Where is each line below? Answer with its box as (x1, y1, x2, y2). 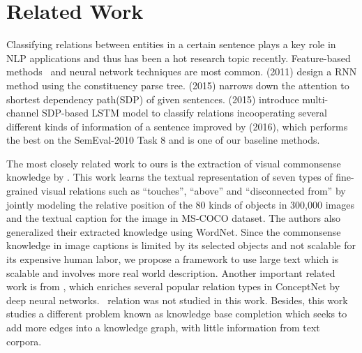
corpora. (6, 333, 42, 348)
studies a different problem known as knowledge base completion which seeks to (6, 306, 347, 321)
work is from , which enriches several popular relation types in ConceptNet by (6, 279, 340, 294)
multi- (302, 91, 329, 106)
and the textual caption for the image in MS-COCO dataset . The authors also (6, 211, 341, 225)
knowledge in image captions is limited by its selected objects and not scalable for (6, 238, 356, 253)
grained (6, 183, 38, 198)
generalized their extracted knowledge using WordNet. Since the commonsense (6, 224, 341, 239)
